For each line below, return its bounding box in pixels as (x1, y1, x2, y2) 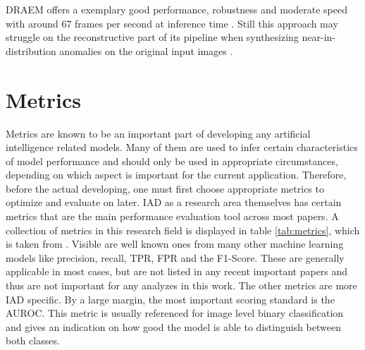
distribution (6, 43, 56, 58)
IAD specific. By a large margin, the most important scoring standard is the (6, 291, 335, 306)
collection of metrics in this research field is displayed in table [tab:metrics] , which (6, 222, 360, 237)
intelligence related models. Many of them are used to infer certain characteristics (6, 140, 358, 155)
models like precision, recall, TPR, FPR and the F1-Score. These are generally (6, 250, 345, 265)
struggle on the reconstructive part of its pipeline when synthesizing (6, 30, 299, 44)
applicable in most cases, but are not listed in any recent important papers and (6, 264, 348, 279)
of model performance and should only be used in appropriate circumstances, (6, 153, 338, 168)
